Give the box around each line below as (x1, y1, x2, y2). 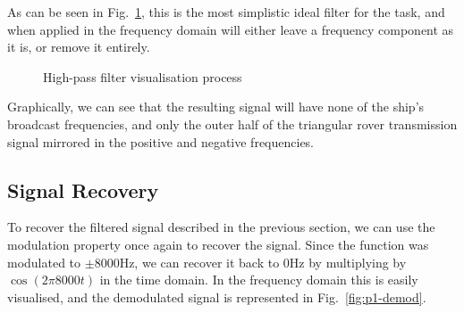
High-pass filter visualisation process (43, 67, 242, 86)
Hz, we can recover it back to (119, 252, 280, 271)
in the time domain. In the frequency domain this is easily (99, 270, 418, 289)
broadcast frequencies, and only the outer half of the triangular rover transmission (7, 114, 458, 133)
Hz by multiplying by (289, 252, 407, 271)
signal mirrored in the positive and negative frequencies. (7, 132, 315, 151)
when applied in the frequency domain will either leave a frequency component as (7, 20, 454, 38)
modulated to (7, 252, 81, 271)
